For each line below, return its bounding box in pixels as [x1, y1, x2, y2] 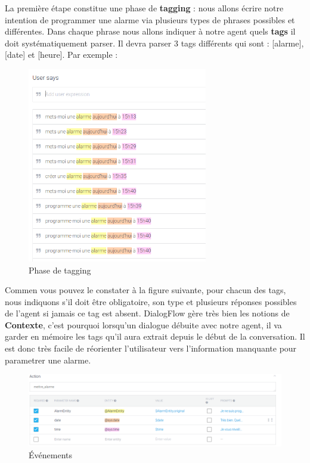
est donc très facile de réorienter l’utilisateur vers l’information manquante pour [5, 342, 297, 355]
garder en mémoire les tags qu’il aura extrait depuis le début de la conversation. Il [5, 330, 305, 343]
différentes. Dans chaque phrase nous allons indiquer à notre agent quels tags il [5, 25, 296, 38]
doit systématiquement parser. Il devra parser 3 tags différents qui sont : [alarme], [5, 36, 304, 49]
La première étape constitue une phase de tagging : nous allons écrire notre [5, 2, 284, 14]
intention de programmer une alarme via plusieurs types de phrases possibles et [5, 13, 295, 26]
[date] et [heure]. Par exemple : [5, 48, 118, 61]
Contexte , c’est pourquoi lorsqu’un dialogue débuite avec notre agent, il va [5, 318, 282, 331]
